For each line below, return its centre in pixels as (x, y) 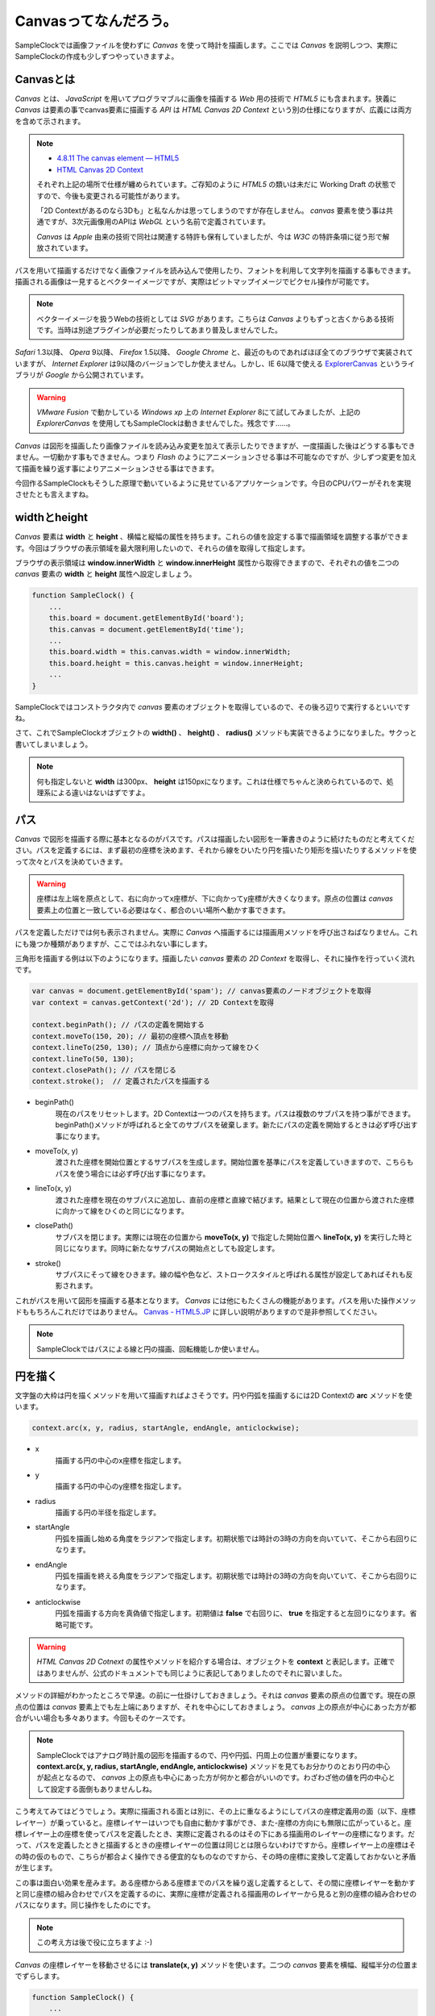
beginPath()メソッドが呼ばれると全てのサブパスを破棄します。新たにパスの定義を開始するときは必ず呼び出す (236, 1125)
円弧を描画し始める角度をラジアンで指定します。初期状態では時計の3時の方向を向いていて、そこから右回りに (236, 1538)
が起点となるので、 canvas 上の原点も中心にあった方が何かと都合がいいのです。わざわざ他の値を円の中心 (212, 1777)
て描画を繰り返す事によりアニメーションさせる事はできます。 (117, 469)
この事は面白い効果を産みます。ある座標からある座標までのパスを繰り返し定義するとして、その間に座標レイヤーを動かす (215, 1882)
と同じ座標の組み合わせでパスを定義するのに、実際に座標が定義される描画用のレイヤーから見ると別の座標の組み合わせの (216, 1894)
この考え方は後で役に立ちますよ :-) (95, 1943)
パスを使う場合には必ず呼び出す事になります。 (133, 1173)
